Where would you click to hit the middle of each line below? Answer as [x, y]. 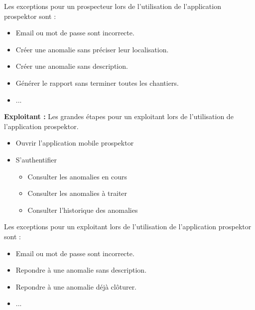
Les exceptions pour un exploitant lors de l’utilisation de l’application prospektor [128, 227]
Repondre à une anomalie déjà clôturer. [76, 286]
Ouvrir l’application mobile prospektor [75, 143]
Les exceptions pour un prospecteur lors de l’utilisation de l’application [113, 6]
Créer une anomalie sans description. [72, 66]
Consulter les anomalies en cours [77, 176]
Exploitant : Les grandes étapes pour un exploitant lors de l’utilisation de [119, 116]
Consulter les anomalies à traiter [77, 193]
